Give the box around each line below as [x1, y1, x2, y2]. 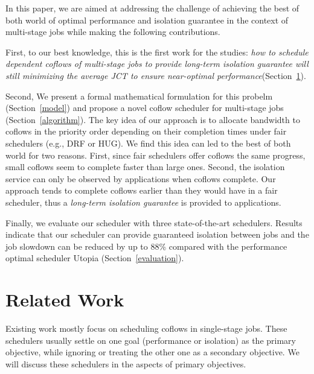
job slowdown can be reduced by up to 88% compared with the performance [5, 239, 287, 252]
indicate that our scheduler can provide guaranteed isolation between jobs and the [5, 228, 309, 241]
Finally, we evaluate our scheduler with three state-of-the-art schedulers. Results [5, 216, 303, 229]
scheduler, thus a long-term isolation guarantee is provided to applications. [5, 195, 281, 208]
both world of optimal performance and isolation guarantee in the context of [5, 13, 289, 26]
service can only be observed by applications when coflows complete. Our [5, 172, 276, 185]
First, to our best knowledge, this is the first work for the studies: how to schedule [5, 45, 309, 58]
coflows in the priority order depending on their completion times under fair [5, 125, 287, 138]
